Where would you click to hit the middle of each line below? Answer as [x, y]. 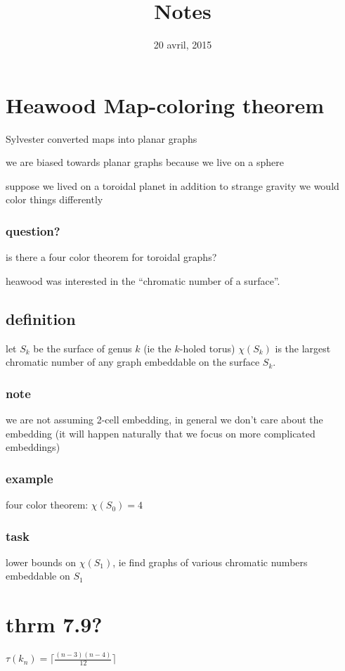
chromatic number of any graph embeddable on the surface [133, 362]
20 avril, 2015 [183, 45]
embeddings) [33, 447]
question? [33, 230]
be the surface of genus [83, 348]
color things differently [54, 199]
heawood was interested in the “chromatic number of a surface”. [143, 280]
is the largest [303, 348]
